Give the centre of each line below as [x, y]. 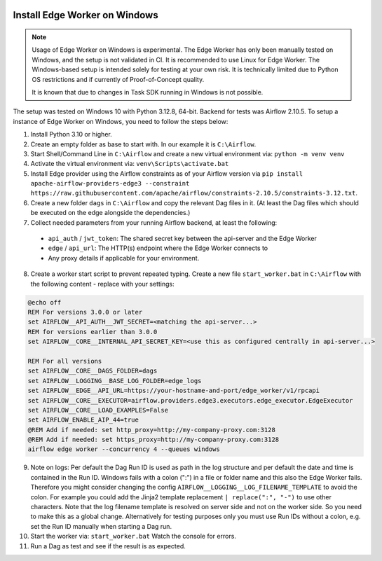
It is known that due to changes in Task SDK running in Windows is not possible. [148, 92]
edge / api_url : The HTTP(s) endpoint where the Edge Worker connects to [158, 248]
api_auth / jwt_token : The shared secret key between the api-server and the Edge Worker [182, 239]
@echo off [45, 302]
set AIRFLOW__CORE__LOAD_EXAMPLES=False [98, 410]
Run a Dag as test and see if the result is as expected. [108, 546]
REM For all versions [65, 361]
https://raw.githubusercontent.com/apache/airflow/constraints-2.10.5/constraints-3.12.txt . [194, 193]
